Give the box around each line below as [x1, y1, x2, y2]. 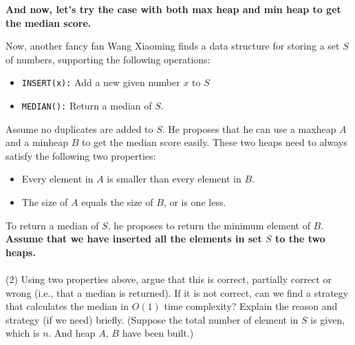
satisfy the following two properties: [6, 148, 156, 163]
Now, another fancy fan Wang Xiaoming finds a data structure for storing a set [6, 39, 340, 53]
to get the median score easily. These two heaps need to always [81, 135, 347, 149]
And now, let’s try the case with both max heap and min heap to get [6, 2, 341, 16]
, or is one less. [163, 195, 226, 209]
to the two [275, 231, 325, 246]
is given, [310, 312, 345, 326]
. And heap [48, 326, 96, 340]
